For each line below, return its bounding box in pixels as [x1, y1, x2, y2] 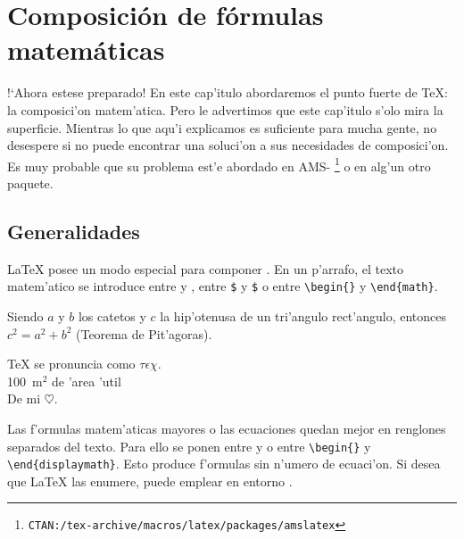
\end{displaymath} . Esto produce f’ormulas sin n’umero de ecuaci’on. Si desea [7, 454, 441, 473]
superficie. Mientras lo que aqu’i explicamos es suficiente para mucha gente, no [7, 118, 437, 137]
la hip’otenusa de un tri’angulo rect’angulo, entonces [160, 306, 446, 325]
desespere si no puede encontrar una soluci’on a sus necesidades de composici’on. [7, 136, 449, 154]
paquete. [7, 173, 54, 192]
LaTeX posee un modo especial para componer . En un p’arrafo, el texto [7, 259, 404, 278]
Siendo [7, 306, 44, 325]
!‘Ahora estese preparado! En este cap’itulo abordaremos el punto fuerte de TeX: [7, 83, 448, 102]
